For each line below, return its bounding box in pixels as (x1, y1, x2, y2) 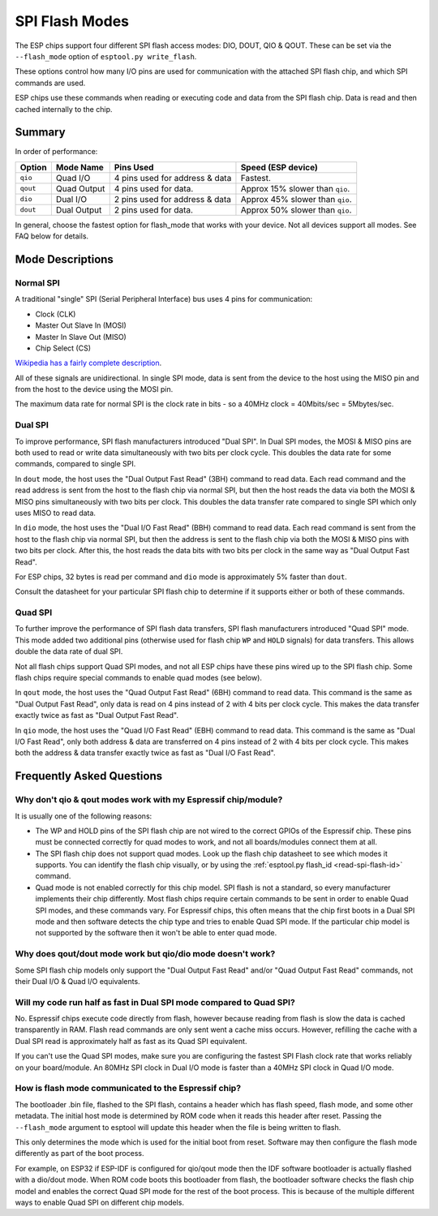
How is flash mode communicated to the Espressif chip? (15, 1083, 242, 1094)
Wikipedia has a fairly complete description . (15, 358, 162, 368)
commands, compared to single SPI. (15, 459, 136, 469)
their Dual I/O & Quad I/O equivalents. (15, 976, 141, 986)
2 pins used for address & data (114, 193, 231, 204)
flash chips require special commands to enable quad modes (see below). (15, 673, 263, 682)
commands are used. (15, 78, 86, 88)
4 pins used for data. (114, 183, 194, 194)
